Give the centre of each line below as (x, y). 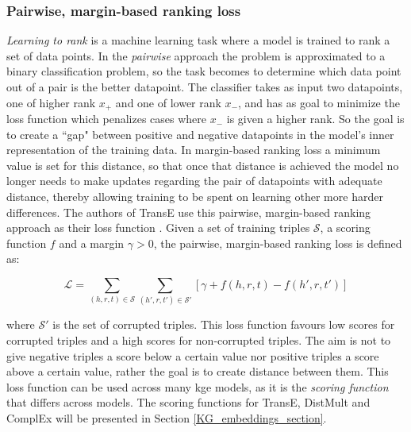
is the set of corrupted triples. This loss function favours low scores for (224, 324)
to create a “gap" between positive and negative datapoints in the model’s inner (200, 134)
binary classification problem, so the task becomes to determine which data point (204, 71)
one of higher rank (51, 102)
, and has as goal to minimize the (319, 102)
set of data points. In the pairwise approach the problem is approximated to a (196, 55)
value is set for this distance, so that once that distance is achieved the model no (203, 165)
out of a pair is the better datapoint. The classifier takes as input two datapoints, (205, 87)
